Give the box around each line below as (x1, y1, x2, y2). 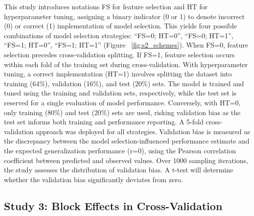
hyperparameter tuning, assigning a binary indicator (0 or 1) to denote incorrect (4, 11, 245, 21)
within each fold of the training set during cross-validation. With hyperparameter (4, 59, 248, 69)
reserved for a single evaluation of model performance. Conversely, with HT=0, (4, 97, 241, 107)
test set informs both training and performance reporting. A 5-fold (4, 117, 204, 127)
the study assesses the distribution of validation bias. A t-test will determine (4, 165, 233, 175)
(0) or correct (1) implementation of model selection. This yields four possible (4, 21, 237, 31)
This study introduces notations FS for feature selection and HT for (4, 1, 208, 11)
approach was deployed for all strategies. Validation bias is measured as (35, 126, 250, 136)
